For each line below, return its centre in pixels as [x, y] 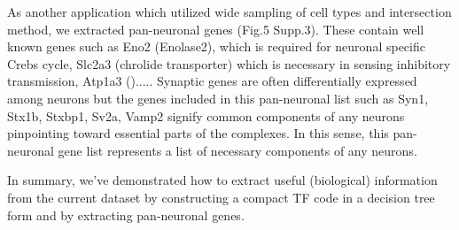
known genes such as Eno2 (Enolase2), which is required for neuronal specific [216, 46]
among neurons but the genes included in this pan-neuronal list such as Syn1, [218, 98]
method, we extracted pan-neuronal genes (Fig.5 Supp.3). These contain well [216, 29]
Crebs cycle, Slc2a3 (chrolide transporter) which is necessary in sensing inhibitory [229, 63]
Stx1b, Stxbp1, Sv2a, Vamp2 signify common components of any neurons [206, 115]
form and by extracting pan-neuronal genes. [126, 215]
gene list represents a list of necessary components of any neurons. [237, 150]
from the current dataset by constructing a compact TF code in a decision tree [221, 197]
